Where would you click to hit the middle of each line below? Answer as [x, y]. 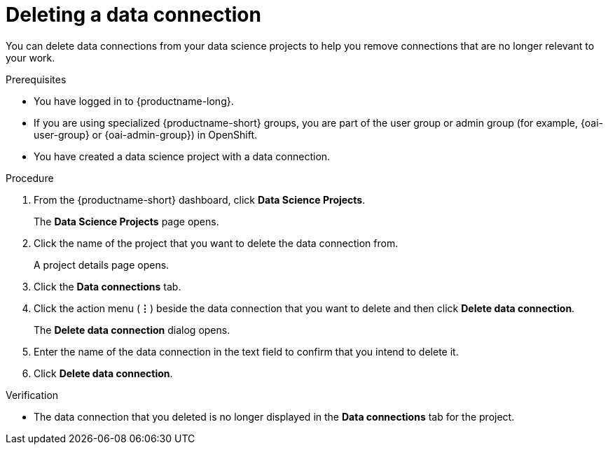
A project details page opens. [102, 265]
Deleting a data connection [133, 15]
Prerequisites [36, 79]
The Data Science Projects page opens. [126, 221]
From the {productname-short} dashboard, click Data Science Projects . [200, 199]
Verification [32, 395]
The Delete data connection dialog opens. [132, 330]
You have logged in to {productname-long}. [134, 101]
